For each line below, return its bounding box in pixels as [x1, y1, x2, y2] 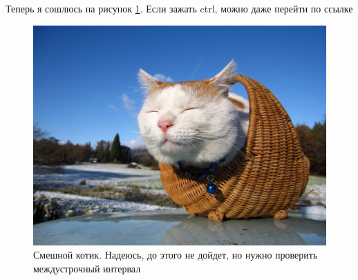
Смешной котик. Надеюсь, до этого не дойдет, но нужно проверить [33, 248, 318, 262]
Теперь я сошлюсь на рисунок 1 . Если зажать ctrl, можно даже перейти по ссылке [6, 1, 353, 15]
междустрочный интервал [33, 261, 141, 275]
